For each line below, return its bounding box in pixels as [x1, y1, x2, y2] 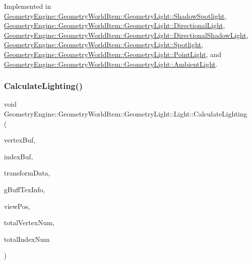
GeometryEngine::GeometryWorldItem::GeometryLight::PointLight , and [4, 49, 221, 59]
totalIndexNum [4, 234, 50, 244]
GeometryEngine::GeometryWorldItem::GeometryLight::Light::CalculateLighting [4, 108, 248, 118]
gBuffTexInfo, [4, 184, 45, 194]
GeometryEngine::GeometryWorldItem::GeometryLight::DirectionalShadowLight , [4, 29, 249, 40]
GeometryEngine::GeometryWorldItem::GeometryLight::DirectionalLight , [4, 20, 225, 30]
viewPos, [4, 201, 31, 211]
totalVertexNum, [4, 217, 55, 228]
